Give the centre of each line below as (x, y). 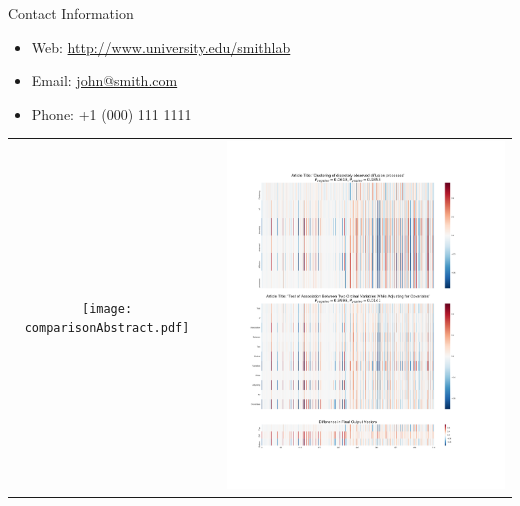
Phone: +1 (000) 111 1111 (111, 113)
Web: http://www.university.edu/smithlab (161, 46)
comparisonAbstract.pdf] (107, 328)
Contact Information (71, 13)
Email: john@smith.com (104, 80)
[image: (107, 308)
